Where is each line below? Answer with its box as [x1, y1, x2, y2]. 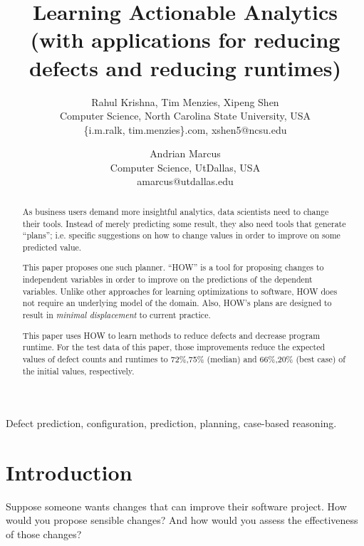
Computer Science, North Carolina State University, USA [59, 108, 311, 123]
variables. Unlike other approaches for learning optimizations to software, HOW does [22, 285, 338, 297]
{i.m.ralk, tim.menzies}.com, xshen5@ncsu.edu [83, 122, 287, 137]
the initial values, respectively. [22, 364, 135, 377]
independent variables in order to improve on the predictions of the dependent [22, 273, 313, 285]
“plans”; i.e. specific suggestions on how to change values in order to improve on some [22, 229, 340, 241]
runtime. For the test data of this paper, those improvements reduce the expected [22, 341, 326, 353]
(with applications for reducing [30, 25, 340, 54]
